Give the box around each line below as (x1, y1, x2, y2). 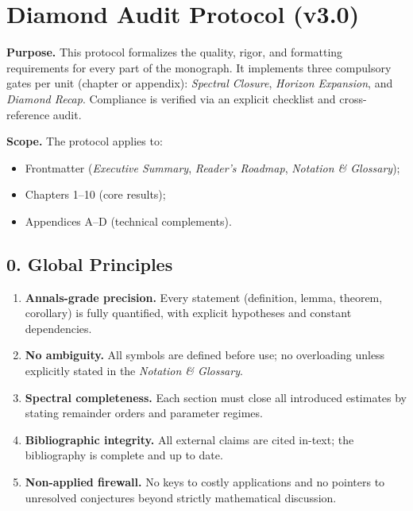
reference (6, 106, 50, 122)
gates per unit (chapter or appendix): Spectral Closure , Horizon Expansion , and (6, 75, 393, 91)
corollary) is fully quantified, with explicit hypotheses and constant (25, 304, 352, 321)
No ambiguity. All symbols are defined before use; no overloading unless (25, 346, 385, 363)
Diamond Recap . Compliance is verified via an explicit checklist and (6, 90, 336, 106)
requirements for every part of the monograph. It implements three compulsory (6, 59, 392, 75)
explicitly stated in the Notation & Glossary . (25, 362, 243, 379)
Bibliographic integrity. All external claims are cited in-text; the (25, 431, 354, 447)
